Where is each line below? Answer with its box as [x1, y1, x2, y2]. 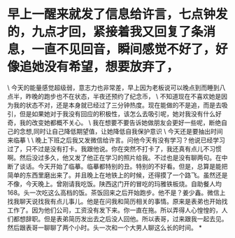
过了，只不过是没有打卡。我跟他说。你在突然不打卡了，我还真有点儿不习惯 [7, 144, 222, 153]
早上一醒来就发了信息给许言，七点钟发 [7, 6, 229, 22]
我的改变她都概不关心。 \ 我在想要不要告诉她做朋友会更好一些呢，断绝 [19, 118, 222, 127]
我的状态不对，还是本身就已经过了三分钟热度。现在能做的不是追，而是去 [13, 101, 222, 109]
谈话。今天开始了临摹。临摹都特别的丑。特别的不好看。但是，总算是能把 [19, 162, 228, 170]
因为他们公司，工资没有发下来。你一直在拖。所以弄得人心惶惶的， [31, 206, 222, 214]
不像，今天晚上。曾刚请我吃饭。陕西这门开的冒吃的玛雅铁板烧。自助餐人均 [7, 179, 222, 188]
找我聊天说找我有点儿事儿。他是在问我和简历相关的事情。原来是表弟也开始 [7, 197, 222, 205]
